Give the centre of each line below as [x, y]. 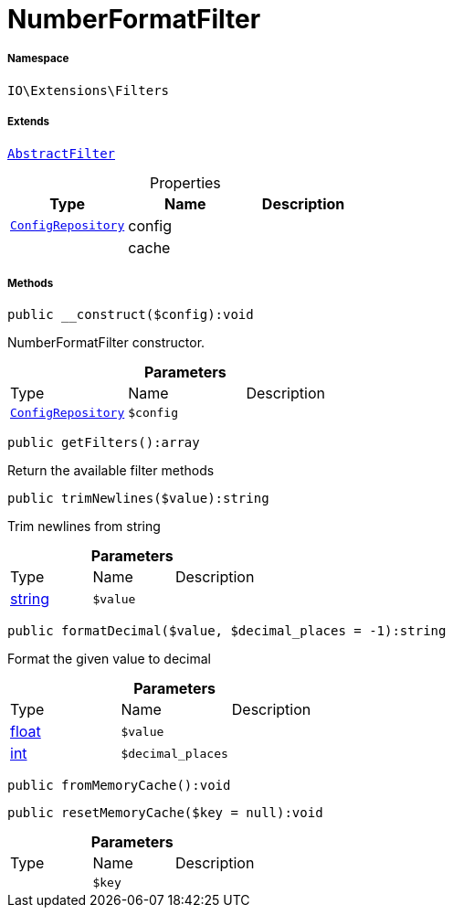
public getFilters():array [104, 443]
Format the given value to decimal [109, 659]
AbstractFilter [62, 153]
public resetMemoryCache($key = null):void [165, 813]
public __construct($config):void [131, 315]
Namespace [38, 59]
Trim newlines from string [84, 527]
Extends [29, 122]
